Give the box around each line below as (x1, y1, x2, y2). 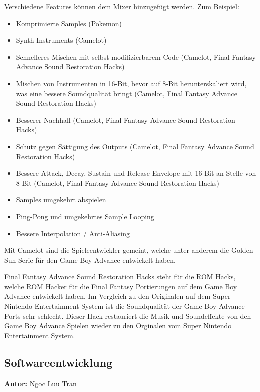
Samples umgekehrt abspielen (16, 194, 106, 205)
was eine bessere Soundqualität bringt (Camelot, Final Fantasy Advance (16, 88, 237, 98)
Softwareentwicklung (4, 354, 113, 370)
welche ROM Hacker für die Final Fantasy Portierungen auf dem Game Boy (4, 281, 237, 291)
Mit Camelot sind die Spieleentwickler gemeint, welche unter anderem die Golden (4, 245, 253, 255)
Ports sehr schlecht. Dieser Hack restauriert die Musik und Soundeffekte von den (4, 310, 251, 321)
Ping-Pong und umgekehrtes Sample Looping (16, 211, 154, 221)
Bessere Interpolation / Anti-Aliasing (16, 228, 130, 238)
